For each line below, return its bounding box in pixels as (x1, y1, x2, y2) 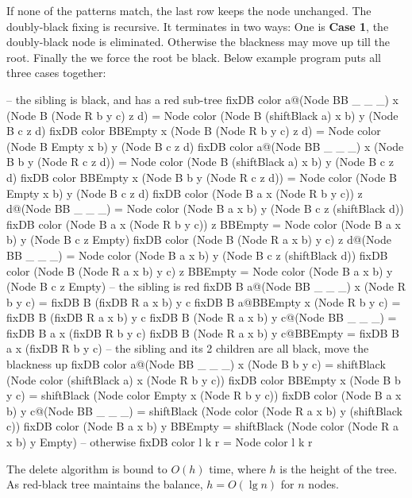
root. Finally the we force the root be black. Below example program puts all (6, 48, 381, 65)
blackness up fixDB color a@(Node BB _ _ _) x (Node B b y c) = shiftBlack (6, 356, 386, 373)
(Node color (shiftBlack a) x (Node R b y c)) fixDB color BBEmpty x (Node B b (6, 371, 401, 388)
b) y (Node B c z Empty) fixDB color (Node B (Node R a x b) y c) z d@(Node (6, 231, 391, 248)
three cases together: (6, 64, 106, 81)
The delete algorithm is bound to (6, 460, 167, 477)
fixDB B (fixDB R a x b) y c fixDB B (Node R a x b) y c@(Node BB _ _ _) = (6, 309, 397, 326)
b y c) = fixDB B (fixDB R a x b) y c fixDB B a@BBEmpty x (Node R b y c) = (6, 293, 401, 310)
